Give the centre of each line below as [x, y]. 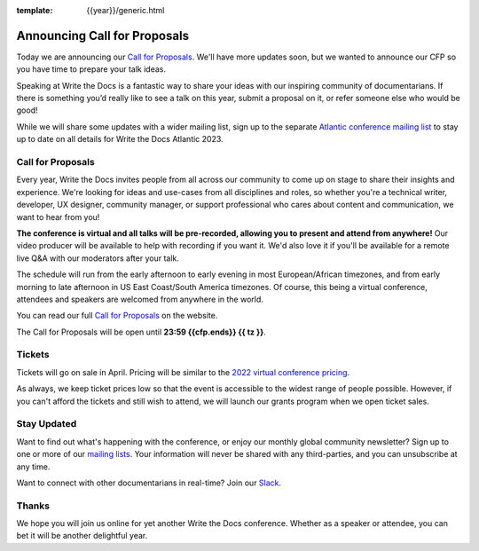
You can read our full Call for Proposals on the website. [117, 316]
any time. [33, 467]
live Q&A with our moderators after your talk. [98, 258]
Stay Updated [47, 424]
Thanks [33, 506]
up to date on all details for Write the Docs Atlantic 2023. [120, 139]
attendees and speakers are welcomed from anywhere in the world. [140, 299]
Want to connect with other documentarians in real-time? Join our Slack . [149, 483]
